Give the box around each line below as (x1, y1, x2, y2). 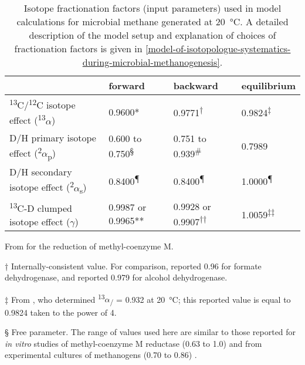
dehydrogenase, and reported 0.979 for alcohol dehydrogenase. (5, 271, 228, 283)
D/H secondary (9, 165, 72, 179)
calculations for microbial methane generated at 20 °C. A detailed (16, 15, 289, 28)
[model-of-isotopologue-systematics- (145, 42, 291, 55)
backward (173, 79, 218, 92)
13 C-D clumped (9, 199, 72, 215)
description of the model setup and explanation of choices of (29, 28, 276, 42)
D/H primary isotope (9, 130, 96, 144)
